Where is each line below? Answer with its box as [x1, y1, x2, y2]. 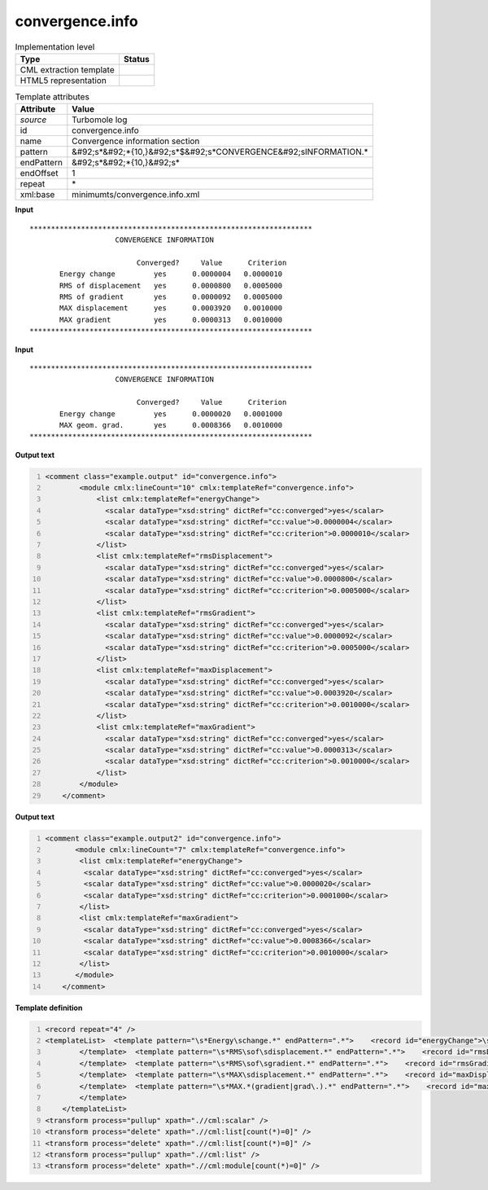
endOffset [20, 168, 59, 179]
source [20, 114, 47, 125]
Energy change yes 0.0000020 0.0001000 [59, 409, 283, 419]
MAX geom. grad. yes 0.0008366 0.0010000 [59, 420, 283, 429]
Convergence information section [72, 135, 200, 147]
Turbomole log [72, 114, 128, 125]
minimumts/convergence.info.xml [72, 189, 200, 200]
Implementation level [15, 41, 95, 52]
